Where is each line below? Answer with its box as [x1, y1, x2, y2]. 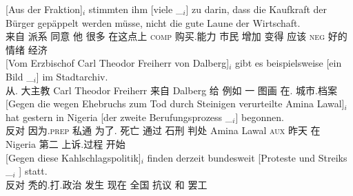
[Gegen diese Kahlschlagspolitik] [6, 150, 141, 164]
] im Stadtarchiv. [36, 69, 108, 83]
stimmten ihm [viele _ [88, 2, 183, 16]
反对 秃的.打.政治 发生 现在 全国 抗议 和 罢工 [6, 177, 208, 191]
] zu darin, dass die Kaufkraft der [185, 2, 327, 16]
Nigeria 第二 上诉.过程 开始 [6, 136, 125, 151]
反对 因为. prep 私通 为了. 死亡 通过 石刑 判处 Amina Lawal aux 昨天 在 [6, 123, 321, 138]
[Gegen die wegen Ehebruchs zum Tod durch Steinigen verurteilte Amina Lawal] [6, 96, 345, 111]
